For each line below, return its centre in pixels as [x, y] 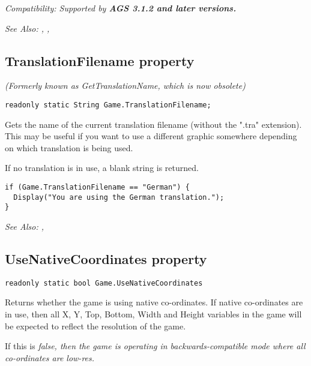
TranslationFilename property [100, 60]
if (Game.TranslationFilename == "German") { [97, 187]
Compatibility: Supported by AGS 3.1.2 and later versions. [121, 8]
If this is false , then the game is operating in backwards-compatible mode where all [155, 346]
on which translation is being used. [69, 147]
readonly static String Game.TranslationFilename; [108, 105]
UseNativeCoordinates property [106, 258]
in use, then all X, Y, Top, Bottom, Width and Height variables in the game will [153, 314]
